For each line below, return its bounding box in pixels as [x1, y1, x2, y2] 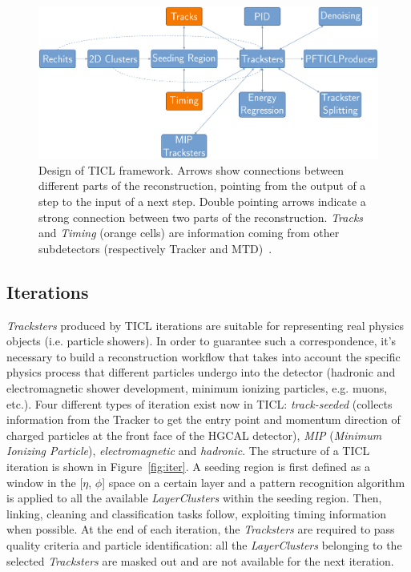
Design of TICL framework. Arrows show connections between [38, 161, 345, 178]
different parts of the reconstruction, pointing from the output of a [38, 177, 366, 194]
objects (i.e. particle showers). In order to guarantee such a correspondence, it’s [6, 332, 397, 349]
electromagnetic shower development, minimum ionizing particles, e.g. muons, [6, 379, 388, 396]
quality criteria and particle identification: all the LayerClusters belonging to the [6, 536, 402, 553]
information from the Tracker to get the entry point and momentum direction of [6, 411, 401, 428]
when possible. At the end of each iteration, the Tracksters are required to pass [6, 521, 395, 538]
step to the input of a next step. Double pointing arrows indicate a [38, 193, 366, 210]
